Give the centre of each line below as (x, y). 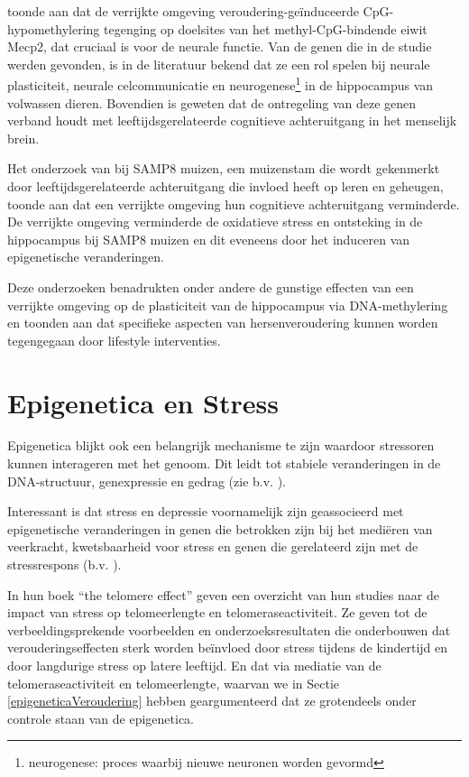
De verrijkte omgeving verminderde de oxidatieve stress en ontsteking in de (215, 222)
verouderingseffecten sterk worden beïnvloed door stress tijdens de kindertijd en (228, 647)
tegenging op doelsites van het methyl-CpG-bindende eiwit (266, 28)
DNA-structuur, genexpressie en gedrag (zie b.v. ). (147, 481)
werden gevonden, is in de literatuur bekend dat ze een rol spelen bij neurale (219, 64)
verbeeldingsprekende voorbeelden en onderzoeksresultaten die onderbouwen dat (229, 629)
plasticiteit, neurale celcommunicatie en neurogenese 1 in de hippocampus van (221, 84)
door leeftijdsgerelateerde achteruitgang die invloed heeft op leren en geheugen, (225, 186)
